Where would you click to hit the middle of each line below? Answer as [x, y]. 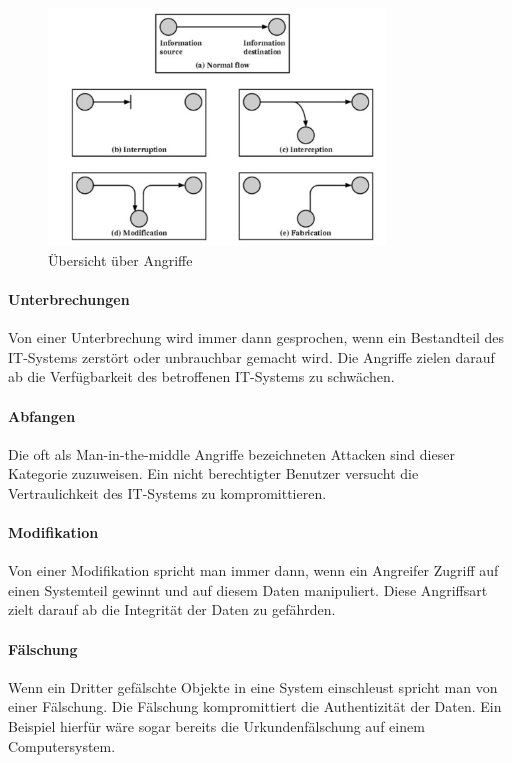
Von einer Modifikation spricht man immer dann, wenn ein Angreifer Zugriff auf [253, 570]
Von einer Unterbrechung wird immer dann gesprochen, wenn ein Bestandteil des [256, 337]
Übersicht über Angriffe [120, 259]
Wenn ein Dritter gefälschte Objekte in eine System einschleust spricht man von [253, 686]
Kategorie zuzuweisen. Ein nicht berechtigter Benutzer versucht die [213, 473]
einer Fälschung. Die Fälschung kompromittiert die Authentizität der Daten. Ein [255, 706]
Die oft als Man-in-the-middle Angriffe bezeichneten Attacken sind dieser [231, 453]
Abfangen [42, 415]
